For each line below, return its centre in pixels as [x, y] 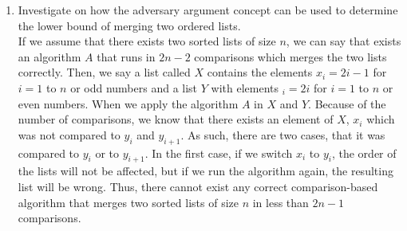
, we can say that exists [344, 41]
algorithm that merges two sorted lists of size [128, 202]
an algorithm [49, 56]
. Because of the [347, 103]
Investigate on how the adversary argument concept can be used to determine [208, 10]
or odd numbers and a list [134, 87]
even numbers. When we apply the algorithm [128, 103]
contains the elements [260, 72]
